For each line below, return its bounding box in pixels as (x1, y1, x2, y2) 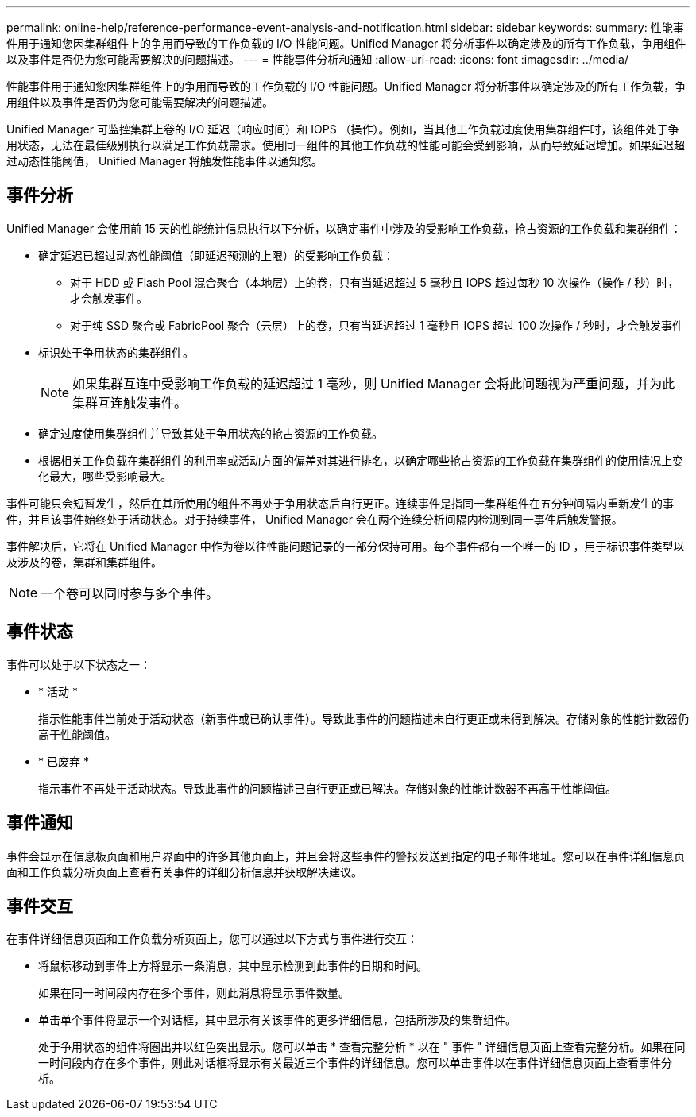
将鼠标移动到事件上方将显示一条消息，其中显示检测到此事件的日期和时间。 (38, 959, 427, 973)
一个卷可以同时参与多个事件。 (41, 585, 219, 601)
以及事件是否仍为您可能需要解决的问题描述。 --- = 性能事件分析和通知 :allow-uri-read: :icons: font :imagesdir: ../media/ (6, 52, 629, 66)
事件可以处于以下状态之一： (6, 657, 151, 671)
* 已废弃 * (38, 754, 89, 768)
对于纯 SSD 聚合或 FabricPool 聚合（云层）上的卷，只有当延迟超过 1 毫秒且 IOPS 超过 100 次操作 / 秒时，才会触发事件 (70, 318, 684, 332)
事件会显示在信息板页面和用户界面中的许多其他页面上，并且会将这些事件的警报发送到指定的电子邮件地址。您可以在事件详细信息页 (6, 848, 685, 863)
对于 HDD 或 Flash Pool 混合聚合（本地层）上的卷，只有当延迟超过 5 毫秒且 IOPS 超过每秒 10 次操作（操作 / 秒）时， (70, 275, 679, 289)
